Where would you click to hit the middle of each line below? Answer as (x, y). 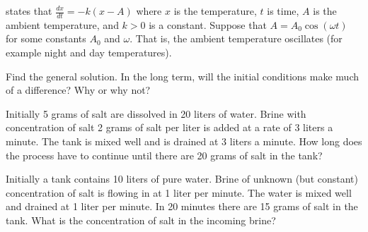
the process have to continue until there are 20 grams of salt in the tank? (164, 155)
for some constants (46, 38)
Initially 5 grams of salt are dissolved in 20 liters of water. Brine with (156, 113)
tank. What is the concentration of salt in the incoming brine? (141, 220)
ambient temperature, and (62, 24)
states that (29, 11)
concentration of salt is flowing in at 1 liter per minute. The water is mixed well (179, 192)
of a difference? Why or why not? (78, 90)
